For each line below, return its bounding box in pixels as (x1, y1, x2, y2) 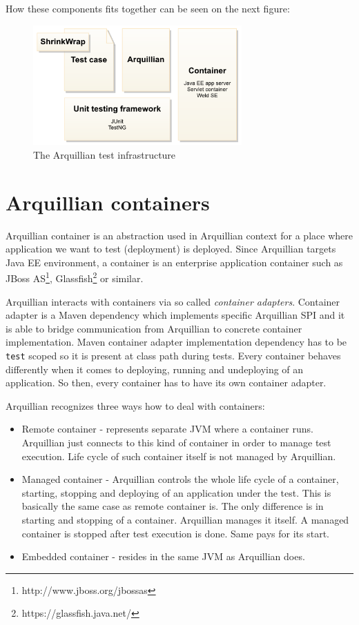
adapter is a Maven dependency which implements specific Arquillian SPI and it (6, 308, 345, 322)
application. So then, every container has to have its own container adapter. (6, 375, 327, 390)
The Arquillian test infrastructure (33, 147, 176, 161)
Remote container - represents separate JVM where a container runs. (21, 421, 313, 436)
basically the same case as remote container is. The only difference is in (21, 499, 324, 513)
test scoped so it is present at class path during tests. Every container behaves (6, 348, 341, 362)
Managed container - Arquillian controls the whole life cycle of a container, (21, 472, 339, 486)
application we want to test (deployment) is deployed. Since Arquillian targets (6, 241, 336, 256)
